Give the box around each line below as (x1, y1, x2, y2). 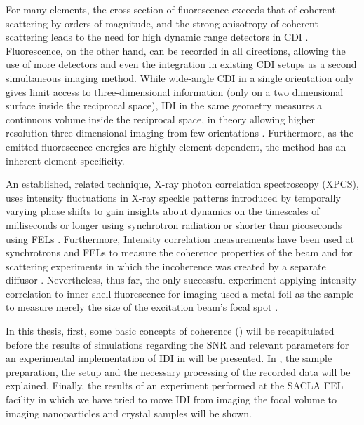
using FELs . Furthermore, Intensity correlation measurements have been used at (6, 231, 354, 246)
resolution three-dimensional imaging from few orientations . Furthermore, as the (6, 125, 353, 140)
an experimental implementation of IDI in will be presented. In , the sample (6, 351, 332, 365)
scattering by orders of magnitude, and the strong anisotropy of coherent (6, 15, 318, 30)
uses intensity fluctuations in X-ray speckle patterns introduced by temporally (6, 190, 341, 204)
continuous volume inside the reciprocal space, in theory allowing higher (6, 111, 316, 126)
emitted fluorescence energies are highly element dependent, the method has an (6, 139, 346, 153)
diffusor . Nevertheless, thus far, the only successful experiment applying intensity (6, 272, 357, 287)
